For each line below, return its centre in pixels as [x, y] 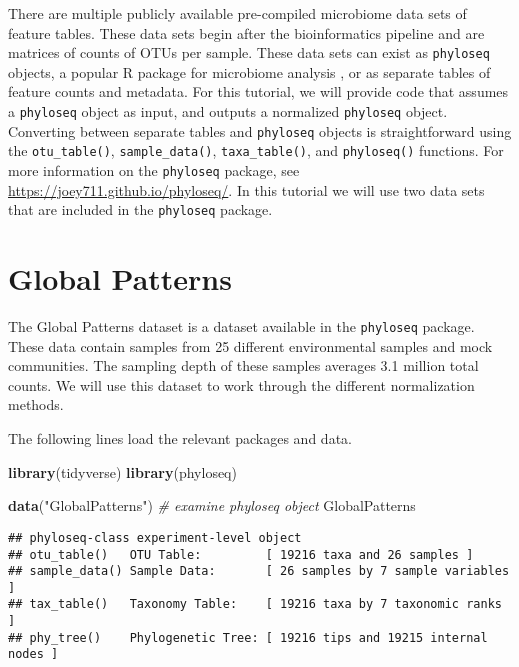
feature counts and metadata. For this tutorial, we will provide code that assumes [258, 91]
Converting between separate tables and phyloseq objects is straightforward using [260, 130]
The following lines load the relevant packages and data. [180, 438]
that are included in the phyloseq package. [140, 209]
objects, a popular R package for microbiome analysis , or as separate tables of [249, 71]
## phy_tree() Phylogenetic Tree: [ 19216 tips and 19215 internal [248, 637]
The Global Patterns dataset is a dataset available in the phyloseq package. [241, 326]
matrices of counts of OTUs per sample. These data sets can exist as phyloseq [249, 52]
